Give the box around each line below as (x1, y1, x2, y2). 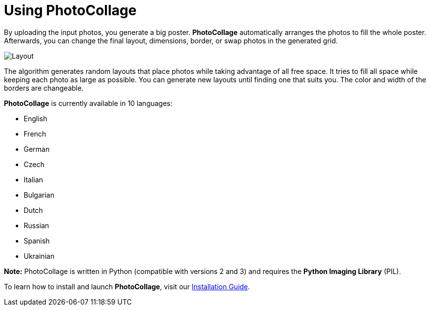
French (24, 129, 46, 138)
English (24, 114, 47, 123)
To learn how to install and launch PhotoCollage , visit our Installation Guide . (4, 282, 250, 291)
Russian (24, 221, 49, 230)
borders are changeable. (4, 83, 84, 92)
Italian (24, 175, 43, 184)
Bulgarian (24, 190, 55, 199)
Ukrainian (24, 251, 55, 260)
